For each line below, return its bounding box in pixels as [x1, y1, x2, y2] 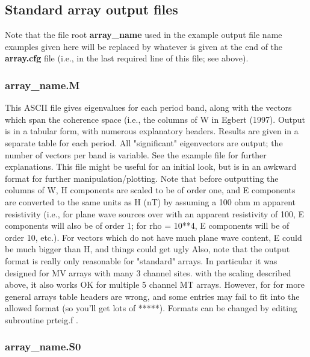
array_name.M [5, 77, 80, 92]
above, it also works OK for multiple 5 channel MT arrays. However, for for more [5, 278, 305, 291]
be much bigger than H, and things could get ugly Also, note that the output [5, 243, 290, 255]
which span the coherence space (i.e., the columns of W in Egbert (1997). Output [5, 113, 306, 125]
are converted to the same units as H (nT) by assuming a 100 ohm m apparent [5, 195, 296, 208]
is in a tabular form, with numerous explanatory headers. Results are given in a [5, 125, 299, 137]
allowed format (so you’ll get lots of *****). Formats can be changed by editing [5, 302, 297, 314]
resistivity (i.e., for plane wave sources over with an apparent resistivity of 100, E [5, 207, 305, 220]
